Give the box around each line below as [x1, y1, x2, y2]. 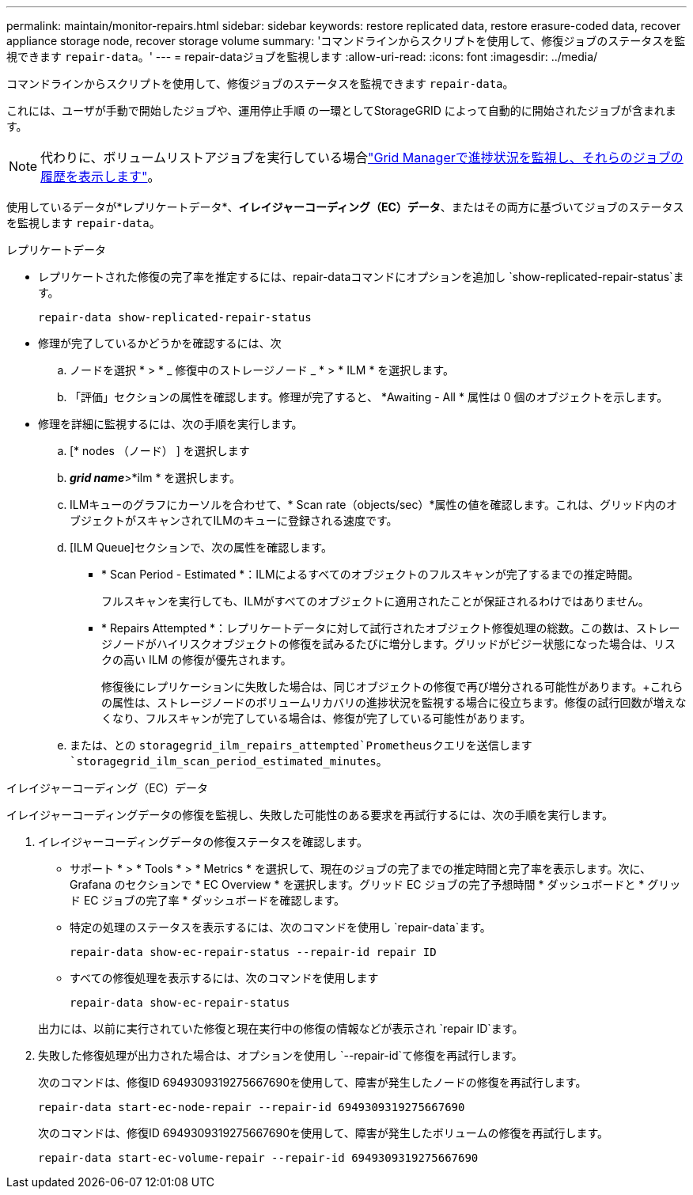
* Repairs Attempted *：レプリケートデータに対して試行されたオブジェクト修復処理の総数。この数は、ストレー [101, 621, 680, 635]
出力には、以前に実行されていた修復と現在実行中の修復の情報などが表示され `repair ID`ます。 [38, 1022, 524, 1035]
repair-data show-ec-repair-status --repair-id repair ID [70, 946, 437, 958]
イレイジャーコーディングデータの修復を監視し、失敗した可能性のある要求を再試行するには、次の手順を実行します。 [6, 808, 613, 821]
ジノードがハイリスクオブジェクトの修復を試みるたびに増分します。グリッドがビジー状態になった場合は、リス [101, 637, 676, 651]
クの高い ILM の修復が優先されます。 [101, 653, 292, 666]
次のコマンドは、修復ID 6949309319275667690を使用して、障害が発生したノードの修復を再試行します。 [38, 1075, 587, 1089]
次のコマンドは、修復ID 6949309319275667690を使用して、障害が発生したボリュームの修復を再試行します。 [38, 1126, 609, 1140]
